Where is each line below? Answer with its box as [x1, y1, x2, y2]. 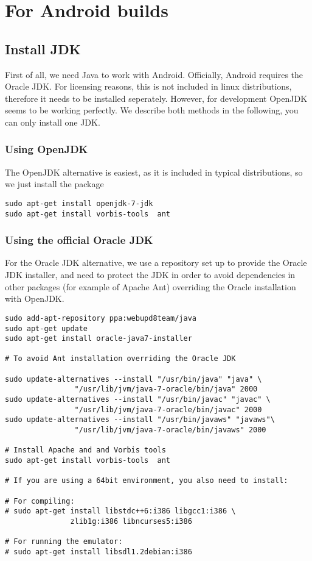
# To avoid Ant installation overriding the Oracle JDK [5, 354, 236, 363]
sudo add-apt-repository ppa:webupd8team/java [5, 313, 196, 323]
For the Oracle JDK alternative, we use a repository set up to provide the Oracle [5, 256, 307, 269]
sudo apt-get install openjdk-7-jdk [5, 199, 153, 208]
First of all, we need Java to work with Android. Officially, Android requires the [5, 68, 303, 80]
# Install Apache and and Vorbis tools [5, 446, 166, 455]
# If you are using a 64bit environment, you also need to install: [5, 476, 288, 485]
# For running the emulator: [5, 537, 123, 546]
